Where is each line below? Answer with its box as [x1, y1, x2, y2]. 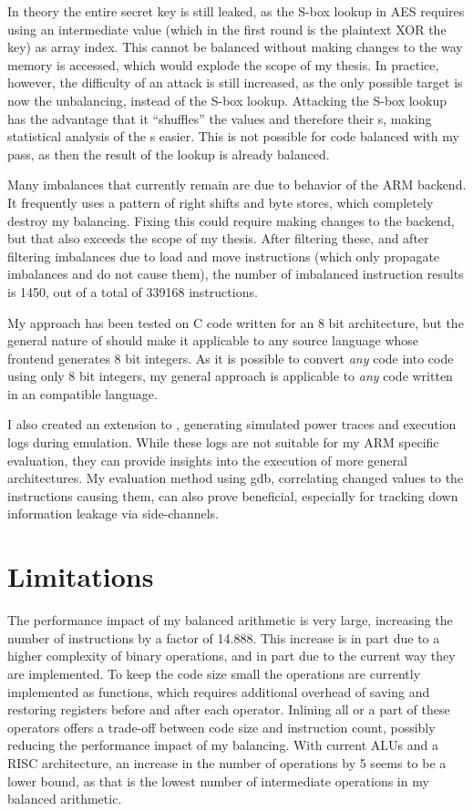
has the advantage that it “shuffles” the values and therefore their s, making [7, 108, 432, 128]
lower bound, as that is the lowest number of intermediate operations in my [7, 771, 429, 790]
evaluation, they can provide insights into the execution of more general [7, 450, 407, 469]
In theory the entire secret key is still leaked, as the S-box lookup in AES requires [7, 2, 465, 20]
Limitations [7, 558, 154, 595]
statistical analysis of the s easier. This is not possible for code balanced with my [7, 127, 459, 146]
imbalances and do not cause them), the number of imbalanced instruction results [7, 264, 464, 283]
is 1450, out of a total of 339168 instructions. [7, 282, 258, 301]
